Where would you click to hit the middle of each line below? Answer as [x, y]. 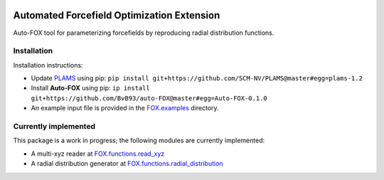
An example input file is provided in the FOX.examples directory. [125, 108]
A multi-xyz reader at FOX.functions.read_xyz [98, 154]
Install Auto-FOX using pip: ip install [91, 88]
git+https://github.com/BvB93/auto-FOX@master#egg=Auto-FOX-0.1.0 [149, 98]
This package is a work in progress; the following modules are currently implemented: [139, 141]
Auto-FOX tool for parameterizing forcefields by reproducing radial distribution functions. [144, 33]
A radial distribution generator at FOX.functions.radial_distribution [127, 164]
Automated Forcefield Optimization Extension [117, 15]
